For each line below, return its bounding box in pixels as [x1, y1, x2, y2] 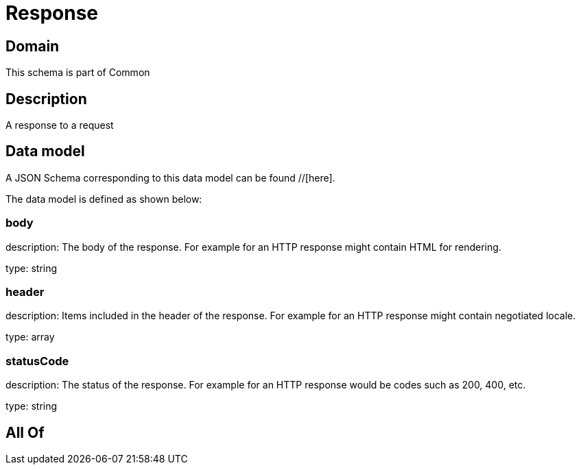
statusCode [5, 354, 69, 368]
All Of [5, 423, 45, 441]
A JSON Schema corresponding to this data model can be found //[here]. [5, 171, 335, 184]
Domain [5, 37, 60, 55]
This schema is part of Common [5, 66, 150, 79]
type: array [5, 331, 55, 343]
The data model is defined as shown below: [5, 193, 202, 205]
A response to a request [5, 119, 114, 132]
